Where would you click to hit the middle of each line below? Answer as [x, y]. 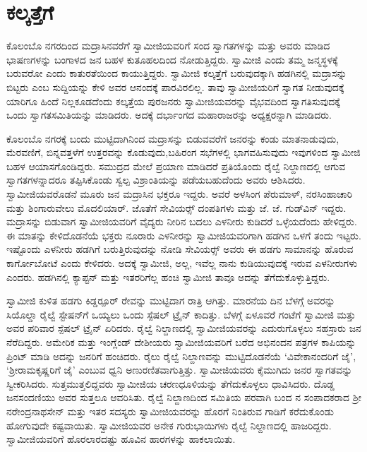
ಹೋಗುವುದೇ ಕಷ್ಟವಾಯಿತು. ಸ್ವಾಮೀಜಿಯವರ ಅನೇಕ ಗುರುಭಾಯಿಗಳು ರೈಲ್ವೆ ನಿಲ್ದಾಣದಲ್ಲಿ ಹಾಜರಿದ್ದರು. [169, 425]
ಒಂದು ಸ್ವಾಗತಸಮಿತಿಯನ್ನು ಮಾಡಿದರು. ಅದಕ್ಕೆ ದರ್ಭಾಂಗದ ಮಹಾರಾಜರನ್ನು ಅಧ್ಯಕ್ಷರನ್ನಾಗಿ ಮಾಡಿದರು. [169, 115]
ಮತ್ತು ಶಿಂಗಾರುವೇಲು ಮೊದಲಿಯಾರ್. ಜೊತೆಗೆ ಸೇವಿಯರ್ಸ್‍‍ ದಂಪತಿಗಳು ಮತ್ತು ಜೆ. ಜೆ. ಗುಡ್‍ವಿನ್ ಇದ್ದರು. [176, 207]
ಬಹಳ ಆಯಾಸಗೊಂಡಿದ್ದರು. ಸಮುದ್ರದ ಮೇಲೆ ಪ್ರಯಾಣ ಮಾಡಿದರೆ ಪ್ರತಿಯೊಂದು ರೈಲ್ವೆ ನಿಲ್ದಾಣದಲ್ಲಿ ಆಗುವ [176, 166]
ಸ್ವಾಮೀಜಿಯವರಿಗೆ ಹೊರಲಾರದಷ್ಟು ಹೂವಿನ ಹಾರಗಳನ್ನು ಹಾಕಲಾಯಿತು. [121, 439]
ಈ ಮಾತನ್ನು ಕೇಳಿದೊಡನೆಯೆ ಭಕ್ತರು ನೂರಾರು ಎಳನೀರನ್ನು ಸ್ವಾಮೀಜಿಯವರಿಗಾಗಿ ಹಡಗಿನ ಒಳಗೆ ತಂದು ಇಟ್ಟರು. [184, 235]
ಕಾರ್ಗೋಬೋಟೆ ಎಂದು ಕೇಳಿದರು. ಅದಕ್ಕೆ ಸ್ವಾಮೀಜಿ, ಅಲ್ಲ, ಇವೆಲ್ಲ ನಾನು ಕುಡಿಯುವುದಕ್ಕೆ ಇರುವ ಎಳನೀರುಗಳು [182, 263]
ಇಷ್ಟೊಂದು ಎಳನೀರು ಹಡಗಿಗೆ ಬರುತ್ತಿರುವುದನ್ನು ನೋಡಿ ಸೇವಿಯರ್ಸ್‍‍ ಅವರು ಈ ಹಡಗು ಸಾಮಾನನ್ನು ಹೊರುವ [180, 249]
